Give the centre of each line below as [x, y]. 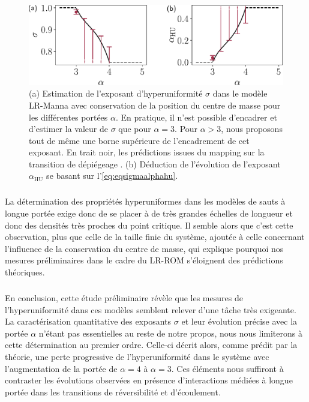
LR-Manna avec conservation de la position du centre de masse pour [155, 105]
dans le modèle [240, 93]
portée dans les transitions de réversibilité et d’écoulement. [113, 391]
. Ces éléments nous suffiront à [227, 368]
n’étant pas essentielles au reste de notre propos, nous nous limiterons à [170, 333]
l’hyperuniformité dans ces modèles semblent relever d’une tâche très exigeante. [151, 309]
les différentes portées [68, 117]
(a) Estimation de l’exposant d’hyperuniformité [116, 93]
